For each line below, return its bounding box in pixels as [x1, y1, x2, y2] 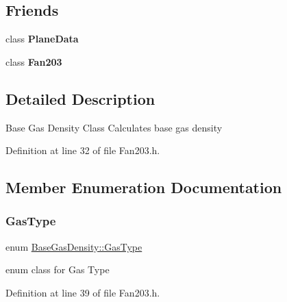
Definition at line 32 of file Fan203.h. [5, 143, 160, 158]
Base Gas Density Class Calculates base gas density [5, 120, 223, 134]
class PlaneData [5, 32, 79, 46]
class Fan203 [5, 54, 62, 68]
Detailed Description [5, 88, 155, 109]
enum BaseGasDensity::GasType [5, 239, 142, 253]
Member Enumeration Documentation [5, 177, 282, 198]
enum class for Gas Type [5, 262, 110, 277]
